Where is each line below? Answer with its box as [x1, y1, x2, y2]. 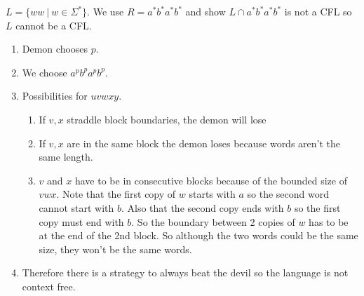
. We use [87, 4, 124, 18]
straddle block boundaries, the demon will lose [67, 112, 267, 126]
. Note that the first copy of [56, 187, 176, 201]
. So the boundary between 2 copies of [131, 214, 295, 229]
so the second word [247, 187, 329, 201]
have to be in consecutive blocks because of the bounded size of [74, 173, 347, 187]
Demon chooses [22, 41, 88, 56]
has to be [309, 214, 349, 229]
